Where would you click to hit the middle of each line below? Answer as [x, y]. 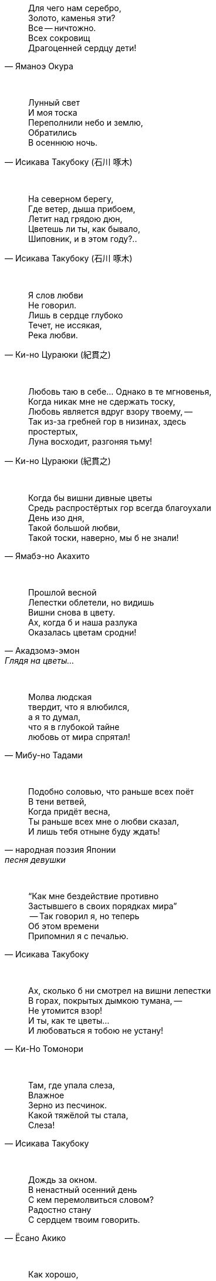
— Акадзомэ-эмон [42, 650]
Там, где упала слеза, [72, 1085]
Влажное [46, 1095]
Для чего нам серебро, [75, 8]
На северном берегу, [71, 199]
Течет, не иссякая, [65, 325]
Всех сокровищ [59, 38]
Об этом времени [64, 926]
